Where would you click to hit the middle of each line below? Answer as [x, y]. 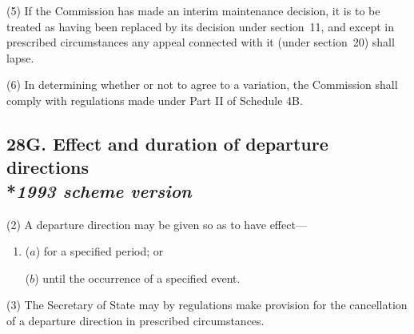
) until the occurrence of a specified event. [137, 278]
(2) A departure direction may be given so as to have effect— [157, 224]
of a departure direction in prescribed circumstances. [135, 320]
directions [48, 167]
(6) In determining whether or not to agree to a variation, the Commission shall [202, 85]
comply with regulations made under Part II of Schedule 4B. [155, 100]
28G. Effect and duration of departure [167, 143]
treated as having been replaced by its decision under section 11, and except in [200, 26]
